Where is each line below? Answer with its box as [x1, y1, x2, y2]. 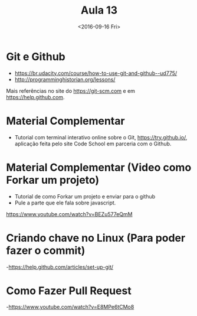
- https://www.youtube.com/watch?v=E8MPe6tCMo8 [6, 304, 134, 311]
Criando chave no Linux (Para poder [6, 231, 186, 245]
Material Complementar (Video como [6, 161, 192, 174]
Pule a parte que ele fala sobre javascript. [14, 199, 116, 206]
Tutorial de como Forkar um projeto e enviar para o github [14, 193, 156, 200]
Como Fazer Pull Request [6, 284, 132, 297]
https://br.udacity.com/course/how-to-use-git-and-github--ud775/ [14, 69, 178, 77]
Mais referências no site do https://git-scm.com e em [6, 87, 136, 95]
